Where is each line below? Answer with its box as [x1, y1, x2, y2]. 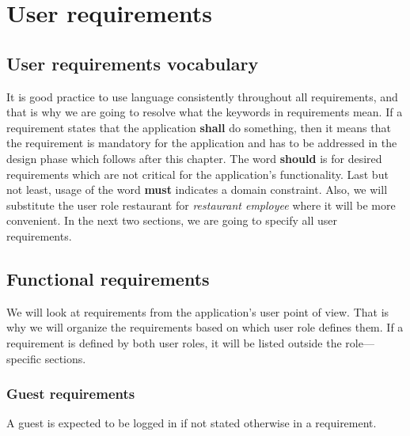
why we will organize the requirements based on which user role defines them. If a [6, 319, 404, 336]
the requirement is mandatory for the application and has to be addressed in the [6, 135, 397, 151]
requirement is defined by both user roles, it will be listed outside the [6, 334, 342, 351]
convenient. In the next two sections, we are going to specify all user [6, 212, 337, 229]
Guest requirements [6, 384, 135, 404]
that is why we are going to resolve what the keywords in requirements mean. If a [6, 104, 403, 120]
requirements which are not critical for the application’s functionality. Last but [6, 165, 389, 182]
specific [6, 350, 42, 366]
